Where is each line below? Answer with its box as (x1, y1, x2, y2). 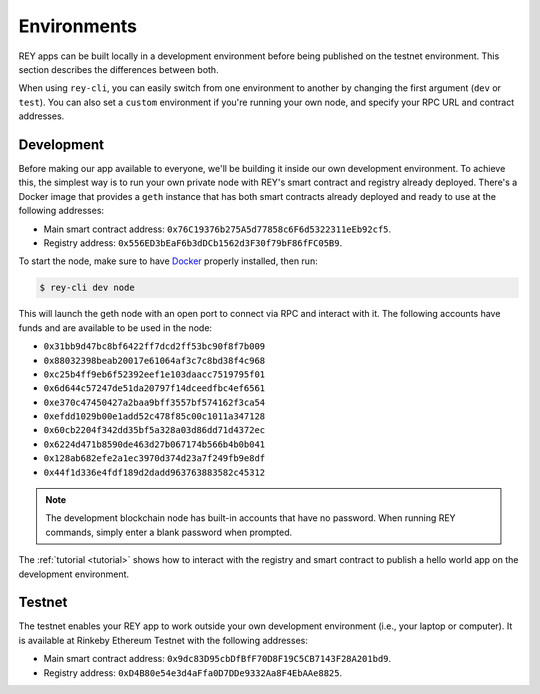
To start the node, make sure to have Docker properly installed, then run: (18, 255, 319, 267)
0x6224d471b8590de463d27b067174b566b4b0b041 (43, 438, 266, 450)
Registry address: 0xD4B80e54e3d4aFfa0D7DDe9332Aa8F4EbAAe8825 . (43, 666, 343, 679)
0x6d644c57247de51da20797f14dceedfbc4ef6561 (43, 383, 266, 394)
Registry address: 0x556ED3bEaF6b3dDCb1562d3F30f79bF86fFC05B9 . (43, 236, 343, 249)
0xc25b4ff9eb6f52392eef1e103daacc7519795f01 (43, 368, 266, 380)
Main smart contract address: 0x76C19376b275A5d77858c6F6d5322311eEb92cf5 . (43, 223, 392, 235)
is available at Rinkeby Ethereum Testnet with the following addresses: (18, 634, 309, 646)
